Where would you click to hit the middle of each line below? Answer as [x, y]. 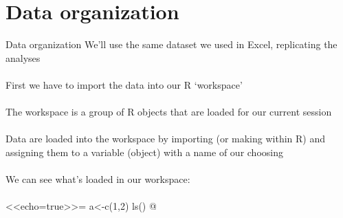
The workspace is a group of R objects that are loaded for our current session [169, 112]
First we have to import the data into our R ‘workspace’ [124, 84]
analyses [23, 57]
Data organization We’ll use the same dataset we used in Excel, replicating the [171, 44]
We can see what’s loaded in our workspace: [98, 179]
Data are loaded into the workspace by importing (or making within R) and [165, 139]
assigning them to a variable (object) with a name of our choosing [144, 152]
